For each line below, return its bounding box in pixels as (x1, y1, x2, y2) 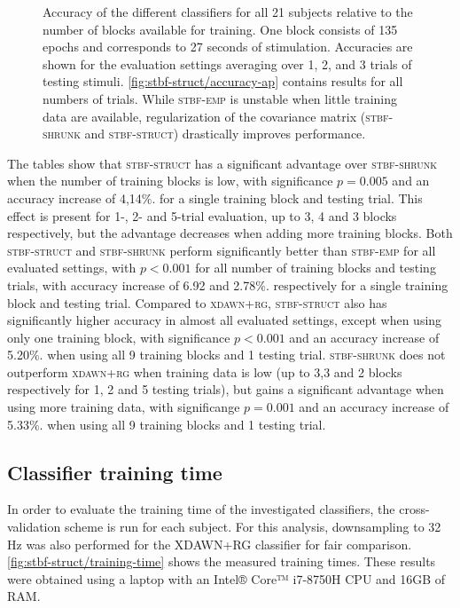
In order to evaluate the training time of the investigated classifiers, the (7, 500, 395, 518)
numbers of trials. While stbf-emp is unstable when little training (43, 89, 398, 107)
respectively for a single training (273, 275, 448, 294)
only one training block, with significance (7, 328, 230, 346)
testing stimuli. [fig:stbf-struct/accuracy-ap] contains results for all (43, 72, 403, 91)
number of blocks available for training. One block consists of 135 (43, 20, 398, 38)
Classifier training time (7, 458, 222, 486)
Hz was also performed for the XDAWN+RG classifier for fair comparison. (7, 534, 412, 553)
